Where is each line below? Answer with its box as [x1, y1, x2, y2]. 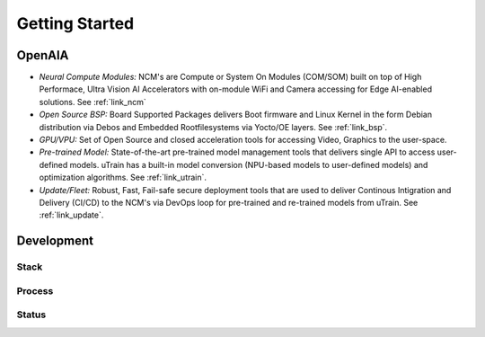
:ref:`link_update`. [39, 209, 104, 220]
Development [16, 234, 94, 249]
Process [16, 284, 54, 297]
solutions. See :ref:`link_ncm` [39, 96, 147, 107]
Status [16, 308, 47, 321]
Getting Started [16, 13, 135, 33]
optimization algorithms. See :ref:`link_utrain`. [39, 172, 207, 183]
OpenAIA [16, 48, 69, 63]
